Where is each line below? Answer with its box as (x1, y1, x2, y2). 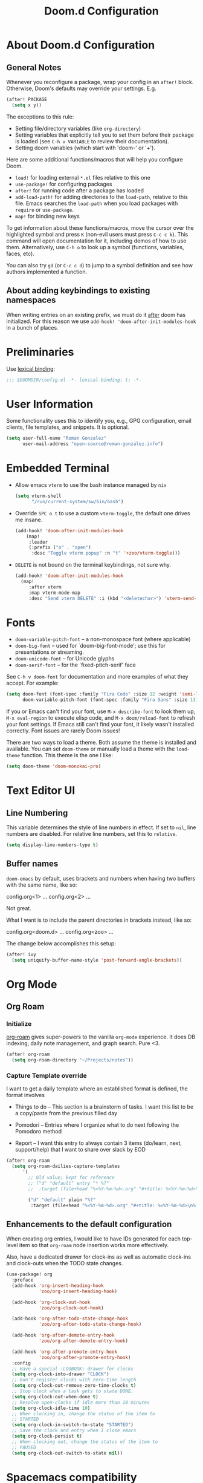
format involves (6, 1092, 45, 1099)
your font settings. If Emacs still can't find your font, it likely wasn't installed (6, 721, 195, 728)
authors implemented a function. (6, 268, 88, 275)
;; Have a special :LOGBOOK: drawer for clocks (11, 1366, 134, 1372)
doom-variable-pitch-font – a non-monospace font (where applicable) (14, 636, 191, 643)
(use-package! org (6, 1271, 53, 1277)
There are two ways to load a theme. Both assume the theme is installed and (6, 739, 196, 746)
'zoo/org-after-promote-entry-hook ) (38, 1354, 131, 1360)
